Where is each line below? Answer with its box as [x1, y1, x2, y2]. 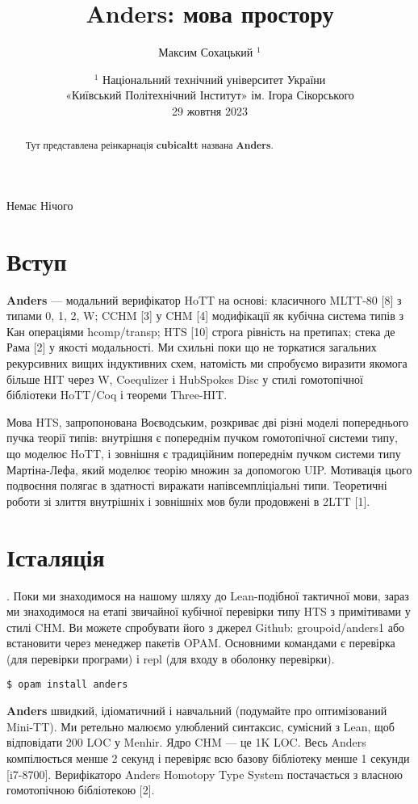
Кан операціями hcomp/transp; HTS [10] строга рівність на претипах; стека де [6, 322, 395, 339]
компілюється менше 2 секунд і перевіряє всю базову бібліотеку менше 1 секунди [6, 749, 410, 766]
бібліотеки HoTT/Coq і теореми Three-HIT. [6, 386, 228, 403]
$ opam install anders [6, 679, 128, 691]
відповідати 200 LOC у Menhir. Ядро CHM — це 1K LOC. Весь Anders [6, 734, 366, 751]
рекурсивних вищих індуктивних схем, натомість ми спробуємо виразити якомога [6, 355, 408, 372]
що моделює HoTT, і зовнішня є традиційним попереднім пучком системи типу [6, 445, 401, 462]
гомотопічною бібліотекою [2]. [6, 781, 155, 798]
